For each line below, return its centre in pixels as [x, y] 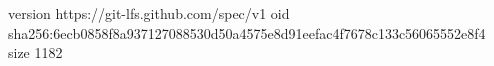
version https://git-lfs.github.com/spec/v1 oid [149, 13]
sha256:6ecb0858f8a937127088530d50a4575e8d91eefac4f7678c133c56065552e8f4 [247, 32]
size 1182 [35, 52]
